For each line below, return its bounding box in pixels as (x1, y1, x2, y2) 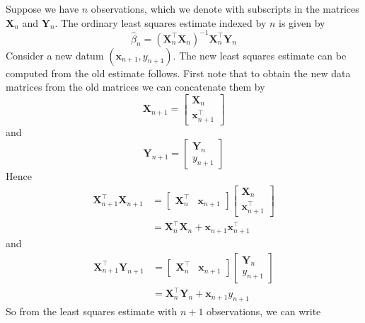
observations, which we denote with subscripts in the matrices (91, 1, 359, 16)
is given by (279, 15, 325, 30)
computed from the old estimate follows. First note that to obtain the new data (6, 65, 351, 80)
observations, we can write (207, 304, 321, 319)
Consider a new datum (6, 47, 104, 62)
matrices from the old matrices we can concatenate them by (6, 79, 265, 94)
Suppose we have (6, 1, 79, 16)
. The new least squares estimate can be (173, 47, 347, 62)
